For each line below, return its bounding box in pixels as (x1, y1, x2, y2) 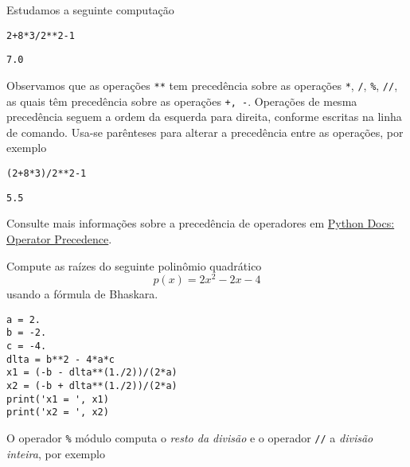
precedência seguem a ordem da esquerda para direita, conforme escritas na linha (6, 108, 402, 125)
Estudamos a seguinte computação (6, 2, 174, 18)
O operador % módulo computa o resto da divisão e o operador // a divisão (6, 430, 373, 446)
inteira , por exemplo (6, 445, 105, 461)
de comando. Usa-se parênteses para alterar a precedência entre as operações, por (6, 123, 404, 140)
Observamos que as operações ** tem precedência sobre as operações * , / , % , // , (6, 76, 398, 93)
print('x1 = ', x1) (6, 393, 109, 405)
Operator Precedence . (6, 230, 112, 247)
